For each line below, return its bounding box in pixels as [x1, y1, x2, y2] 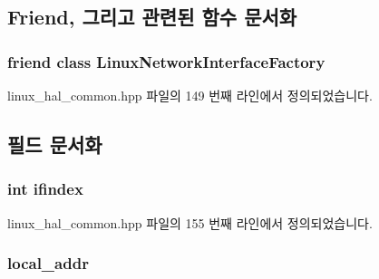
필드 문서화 [7, 130, 102, 158]
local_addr [7, 252, 89, 274]
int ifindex [7, 178, 83, 200]
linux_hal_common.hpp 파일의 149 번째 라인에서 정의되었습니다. [7, 86, 373, 104]
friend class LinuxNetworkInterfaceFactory [7, 50, 326, 72]
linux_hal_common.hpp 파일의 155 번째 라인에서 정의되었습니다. [7, 213, 373, 232]
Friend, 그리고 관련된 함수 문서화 [7, 3, 297, 31]
